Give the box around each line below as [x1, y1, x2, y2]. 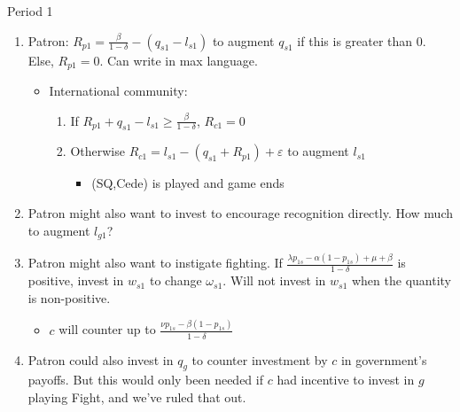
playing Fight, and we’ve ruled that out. [27, 387, 246, 406]
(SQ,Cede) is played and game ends [91, 174, 285, 192]
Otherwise [70, 142, 125, 160]
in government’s [340, 350, 427, 369]
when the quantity [351, 271, 451, 290]
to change [149, 271, 202, 290]
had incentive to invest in [277, 370, 415, 389]
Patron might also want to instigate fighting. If [27, 253, 283, 272]
